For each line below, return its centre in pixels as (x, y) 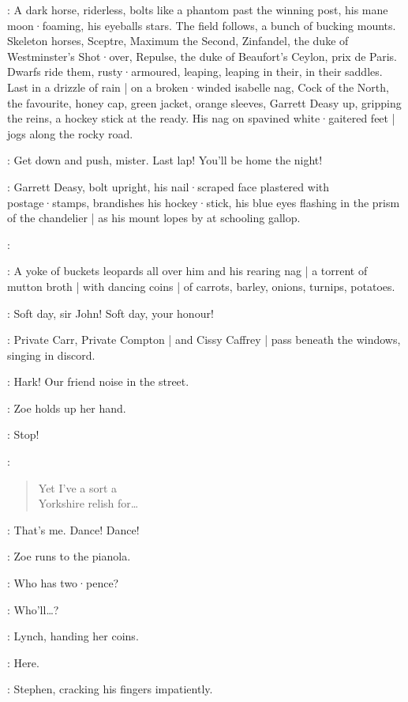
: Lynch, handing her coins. (73, 636)
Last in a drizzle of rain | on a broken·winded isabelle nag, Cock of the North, (198, 87)
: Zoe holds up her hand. (67, 408)
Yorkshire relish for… (88, 503)
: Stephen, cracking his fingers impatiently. (110, 689)
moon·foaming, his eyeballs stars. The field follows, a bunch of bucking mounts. (202, 25)
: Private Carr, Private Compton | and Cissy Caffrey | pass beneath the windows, (204, 340)
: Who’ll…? (33, 609)
